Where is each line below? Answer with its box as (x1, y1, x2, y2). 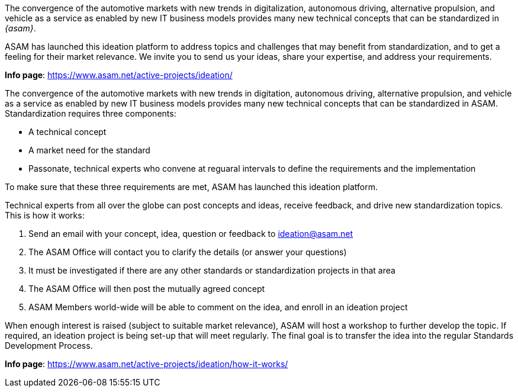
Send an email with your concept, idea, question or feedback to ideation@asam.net (28, 229, 353, 239)
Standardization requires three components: (5, 108, 176, 118)
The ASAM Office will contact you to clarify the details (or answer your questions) (28, 247, 347, 257)
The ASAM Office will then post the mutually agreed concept (28, 284, 265, 294)
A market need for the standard (28, 145, 150, 155)
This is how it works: (5, 210, 85, 220)
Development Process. (5, 340, 93, 351)
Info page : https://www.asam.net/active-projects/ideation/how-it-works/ (5, 359, 288, 369)
